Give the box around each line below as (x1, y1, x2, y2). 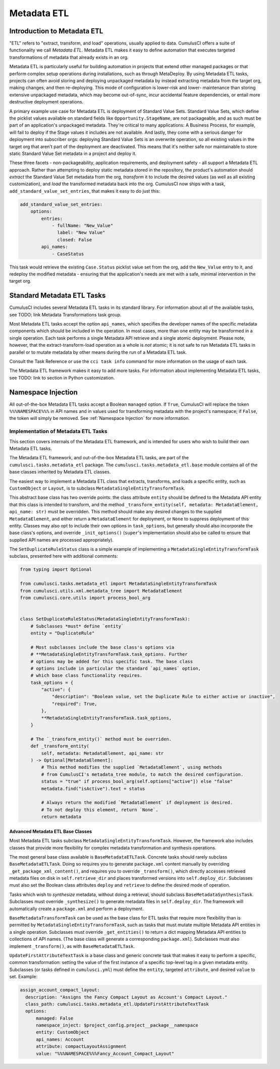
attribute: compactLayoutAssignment (36, 1044, 127, 1049)
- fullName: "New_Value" (51, 223, 114, 229)
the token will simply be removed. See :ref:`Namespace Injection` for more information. (9, 415, 190, 421)
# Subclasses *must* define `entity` (30, 623, 124, 629)
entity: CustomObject (36, 1030, 89, 1035)
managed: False (36, 1015, 74, 1021)
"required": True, (51, 701, 98, 707)
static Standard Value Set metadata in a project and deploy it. (9, 150, 137, 156)
